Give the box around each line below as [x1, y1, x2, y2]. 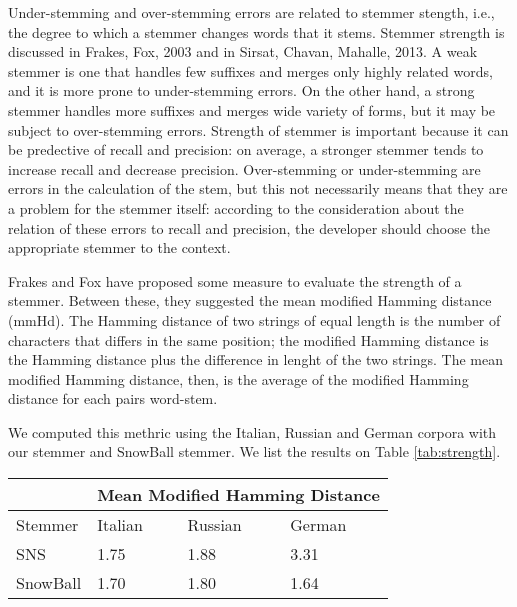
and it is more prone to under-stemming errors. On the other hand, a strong [8, 80, 475, 101]
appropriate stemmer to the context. [8, 237, 231, 258]
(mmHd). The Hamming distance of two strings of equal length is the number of [8, 309, 501, 330]
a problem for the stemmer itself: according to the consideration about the [8, 197, 464, 218]
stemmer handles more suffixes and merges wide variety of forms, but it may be [8, 99, 496, 120]
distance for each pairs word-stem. [8, 388, 218, 409]
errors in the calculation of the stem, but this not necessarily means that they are [8, 178, 508, 199]
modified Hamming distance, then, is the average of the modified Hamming [8, 368, 469, 389]
